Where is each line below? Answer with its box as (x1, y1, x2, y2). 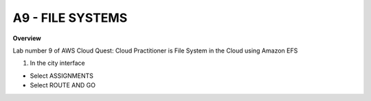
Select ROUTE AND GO (30, 81, 96, 89)
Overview (12, 34, 41, 42)
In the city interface (30, 59, 85, 68)
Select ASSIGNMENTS (30, 72, 94, 80)
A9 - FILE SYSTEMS (12, 10, 128, 25)
